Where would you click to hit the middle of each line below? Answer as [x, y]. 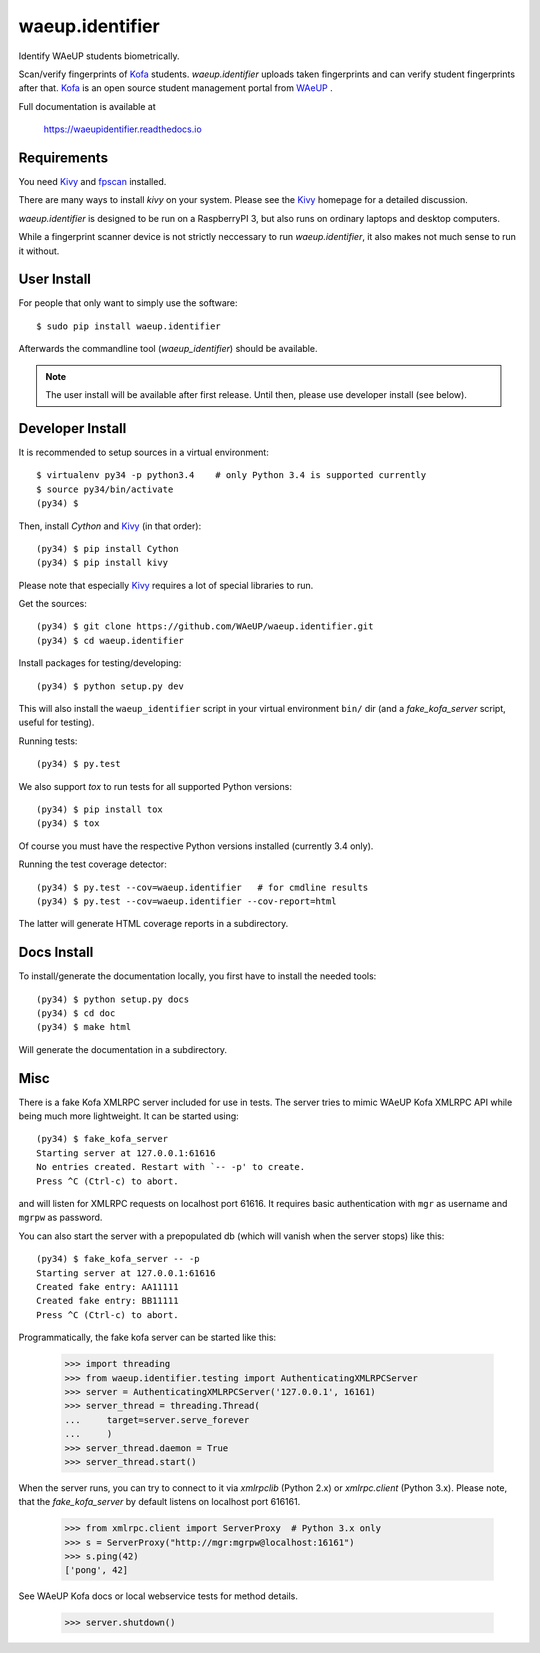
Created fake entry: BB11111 [107, 1301]
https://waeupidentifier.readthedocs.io [122, 129]
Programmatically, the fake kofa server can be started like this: [147, 1337]
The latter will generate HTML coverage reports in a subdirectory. [153, 924]
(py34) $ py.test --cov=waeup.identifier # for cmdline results [202, 887]
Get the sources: [52, 604]
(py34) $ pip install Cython [107, 548]
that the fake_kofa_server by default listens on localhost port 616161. [159, 1502]
